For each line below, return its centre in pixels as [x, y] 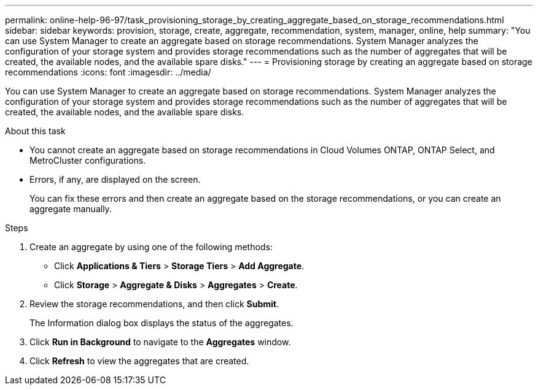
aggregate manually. [71, 209]
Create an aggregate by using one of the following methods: [151, 247]
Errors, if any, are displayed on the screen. [115, 179]
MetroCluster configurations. [88, 160]
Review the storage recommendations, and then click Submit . [154, 304]
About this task [35, 131]
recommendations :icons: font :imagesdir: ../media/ [108, 72]
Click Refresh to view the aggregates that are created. [139, 361]
